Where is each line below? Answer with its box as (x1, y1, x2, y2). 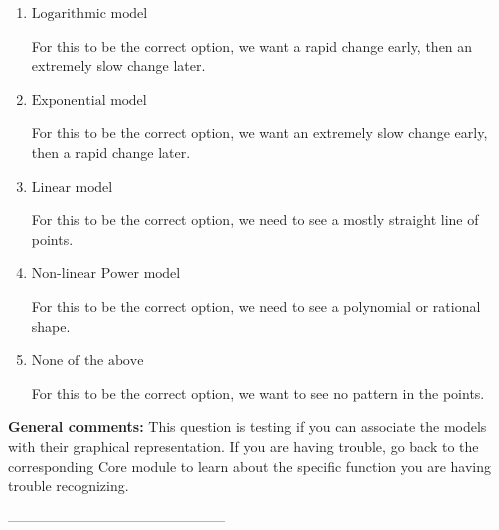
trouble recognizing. (8, 475, 129, 496)
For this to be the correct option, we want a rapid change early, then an (31, 35, 473, 56)
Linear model (31, 180, 113, 195)
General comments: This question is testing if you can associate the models (8, 416, 487, 437)
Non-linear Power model (31, 267, 181, 282)
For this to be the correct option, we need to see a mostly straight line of (31, 209, 479, 230)
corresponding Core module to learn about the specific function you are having (8, 455, 491, 476)
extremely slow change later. (31, 55, 206, 76)
